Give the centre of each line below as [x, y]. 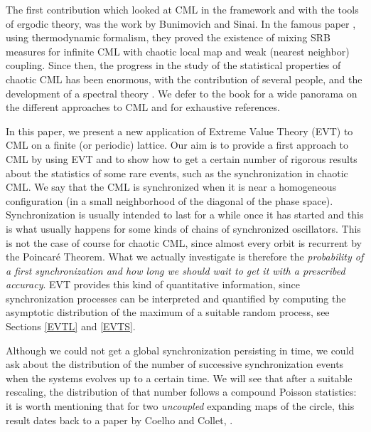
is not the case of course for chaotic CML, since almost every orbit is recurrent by [184, 242]
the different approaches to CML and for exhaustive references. [143, 107]
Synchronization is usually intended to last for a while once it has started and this [185, 215]
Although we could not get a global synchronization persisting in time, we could [180, 350]
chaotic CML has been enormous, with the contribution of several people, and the [184, 79]
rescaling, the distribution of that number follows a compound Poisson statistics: [181, 392]
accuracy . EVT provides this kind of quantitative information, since [153, 284]
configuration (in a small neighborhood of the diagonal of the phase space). [170, 200]
